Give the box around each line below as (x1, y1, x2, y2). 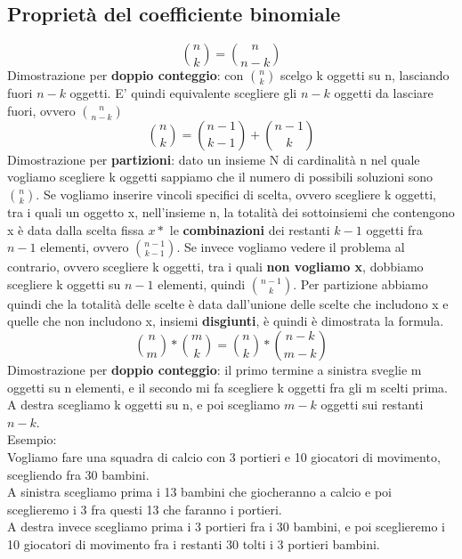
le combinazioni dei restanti (169, 220, 330, 239)
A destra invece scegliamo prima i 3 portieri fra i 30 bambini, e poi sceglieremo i (7, 517, 445, 536)
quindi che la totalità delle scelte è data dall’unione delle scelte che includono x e (7, 294, 449, 312)
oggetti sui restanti (320, 395, 424, 414)
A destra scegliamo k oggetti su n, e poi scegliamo (7, 395, 280, 414)
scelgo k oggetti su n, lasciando (280, 66, 450, 85)
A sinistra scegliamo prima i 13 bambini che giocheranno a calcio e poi (7, 482, 392, 501)
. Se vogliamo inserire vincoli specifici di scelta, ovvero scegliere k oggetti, (36, 184, 436, 203)
